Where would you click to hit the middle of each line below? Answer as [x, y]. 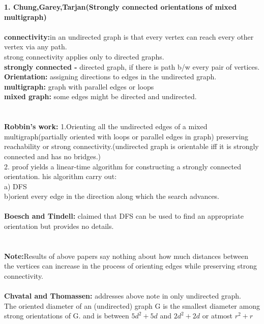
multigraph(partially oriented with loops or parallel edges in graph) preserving [126, 136]
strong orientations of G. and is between [67, 316]
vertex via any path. [36, 47]
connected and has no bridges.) [52, 156]
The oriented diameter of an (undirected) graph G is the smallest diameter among [132, 305]
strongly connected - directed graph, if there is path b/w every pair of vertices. [132, 66]
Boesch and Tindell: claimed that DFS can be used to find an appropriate [124, 216]
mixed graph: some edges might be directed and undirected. [100, 96]
